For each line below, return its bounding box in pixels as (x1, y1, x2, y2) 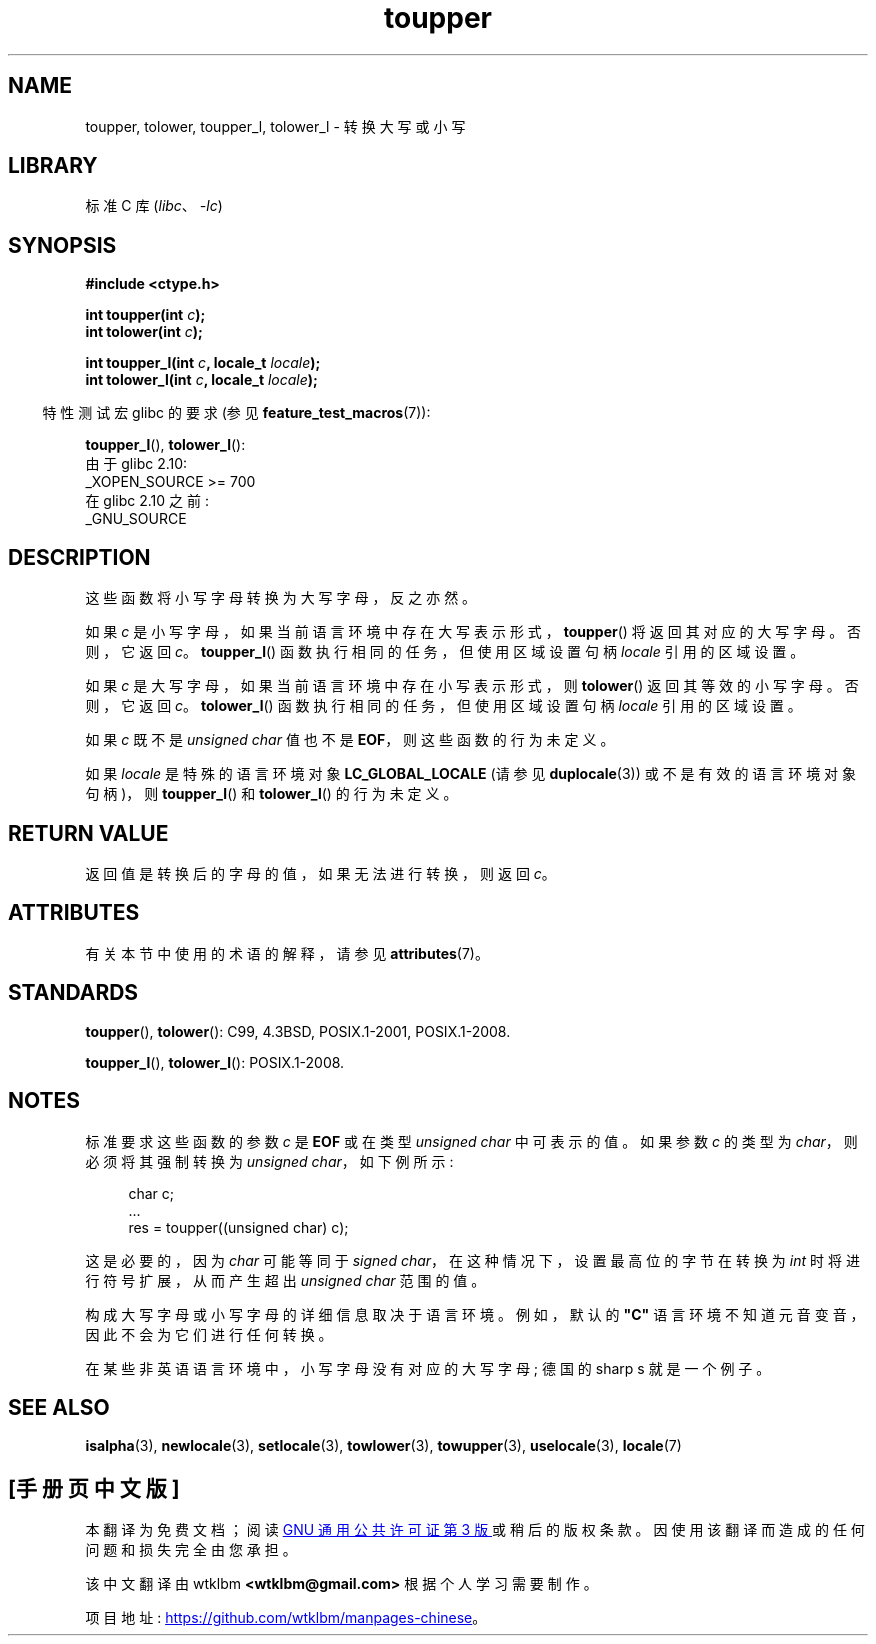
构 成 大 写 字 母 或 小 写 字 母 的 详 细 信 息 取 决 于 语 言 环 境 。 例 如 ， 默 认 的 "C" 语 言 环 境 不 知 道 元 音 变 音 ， (85, 1305, 865, 1323)
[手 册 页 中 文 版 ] (8, 1475, 180, 1501)
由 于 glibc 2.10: (85, 455, 188, 473)
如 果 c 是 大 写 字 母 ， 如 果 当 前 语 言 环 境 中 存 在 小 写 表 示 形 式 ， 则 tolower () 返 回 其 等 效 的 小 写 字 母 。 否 (85, 677, 859, 695)
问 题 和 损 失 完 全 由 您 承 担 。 (85, 1541, 297, 1559)
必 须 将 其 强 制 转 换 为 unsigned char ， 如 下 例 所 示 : (85, 1152, 454, 1170)
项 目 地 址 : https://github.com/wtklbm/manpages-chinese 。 (85, 1609, 487, 1627)
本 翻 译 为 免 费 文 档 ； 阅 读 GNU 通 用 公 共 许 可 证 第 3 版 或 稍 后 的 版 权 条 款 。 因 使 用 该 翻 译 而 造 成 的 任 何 (85, 1521, 865, 1539)
